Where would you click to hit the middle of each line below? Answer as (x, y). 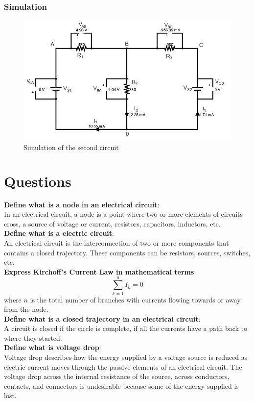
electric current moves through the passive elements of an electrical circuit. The (123, 366)
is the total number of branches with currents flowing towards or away (135, 299)
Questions (38, 181)
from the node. (26, 309)
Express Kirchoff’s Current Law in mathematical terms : (100, 271)
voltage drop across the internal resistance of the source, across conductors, (117, 376)
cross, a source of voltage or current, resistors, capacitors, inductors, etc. (112, 223)
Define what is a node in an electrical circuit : (82, 204)
